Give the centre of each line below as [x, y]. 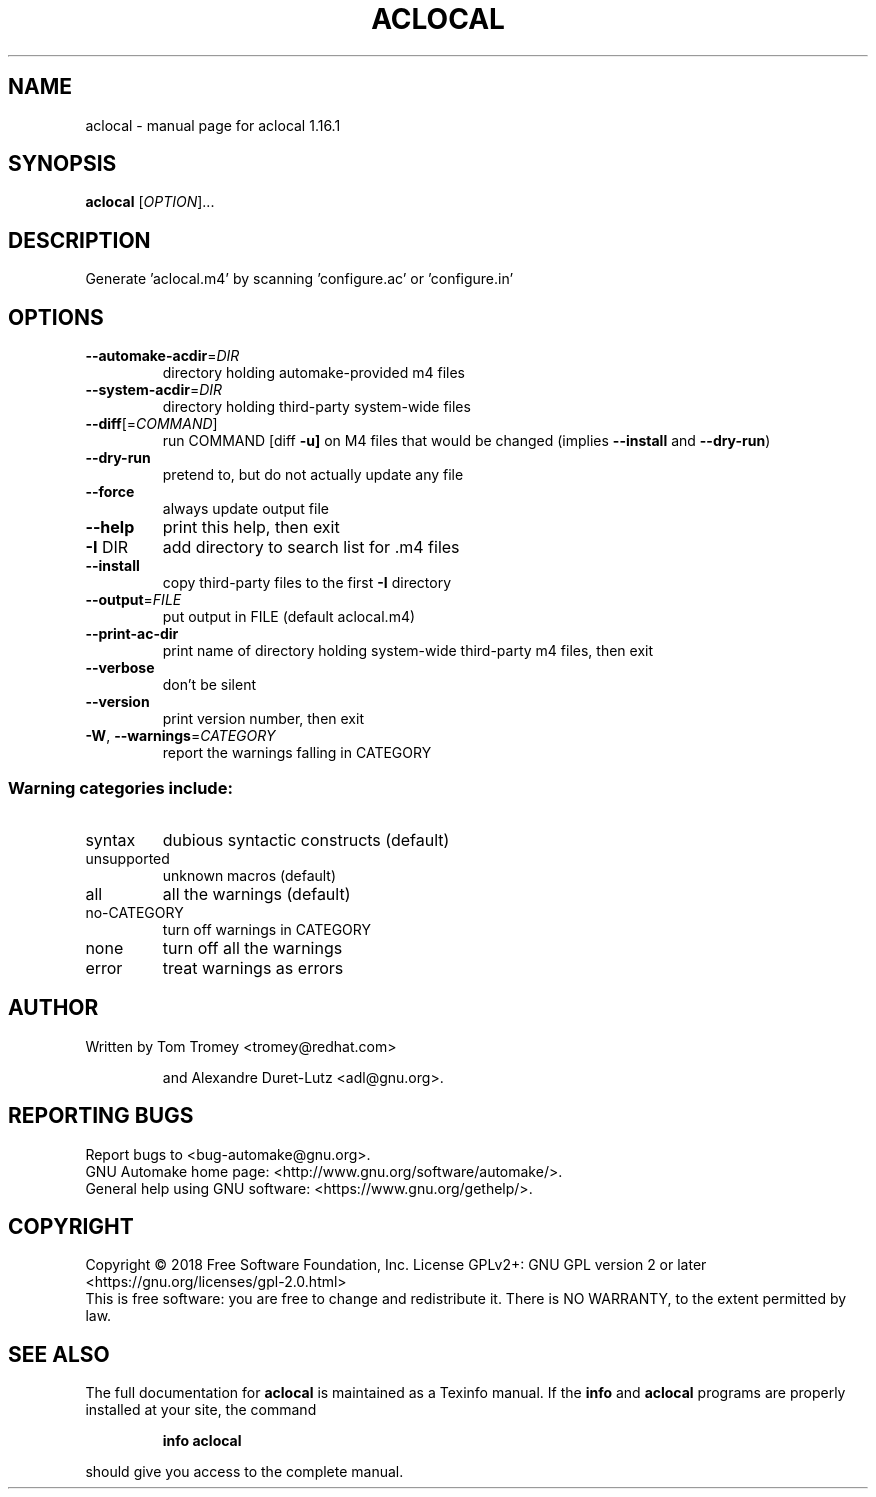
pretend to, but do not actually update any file [313, 475]
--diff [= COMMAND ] [151, 424]
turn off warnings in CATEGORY [266, 929]
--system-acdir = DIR [154, 390]
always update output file [245, 509]
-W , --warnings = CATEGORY [180, 736]
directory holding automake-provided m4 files [313, 373]
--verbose [120, 668]
